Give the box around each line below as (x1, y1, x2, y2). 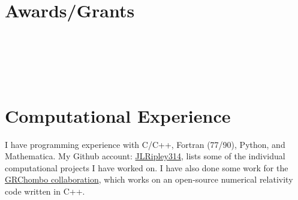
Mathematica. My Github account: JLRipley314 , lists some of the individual (5, 150, 285, 162)
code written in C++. (5, 185, 85, 197)
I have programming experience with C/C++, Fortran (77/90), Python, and (5, 138, 285, 150)
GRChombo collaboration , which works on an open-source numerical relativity (5, 173, 293, 186)
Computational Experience (5, 103, 231, 128)
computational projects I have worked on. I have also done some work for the (5, 161, 288, 174)
